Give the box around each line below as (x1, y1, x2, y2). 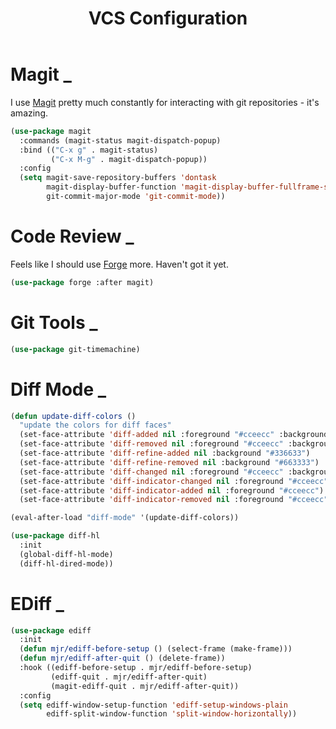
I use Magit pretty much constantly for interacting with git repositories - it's (10, 96, 320, 108)
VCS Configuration (88, 7, 248, 30)
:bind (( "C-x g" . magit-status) (19, 145, 159, 155)
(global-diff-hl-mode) (19, 549, 114, 559)
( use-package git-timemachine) (10, 344, 141, 354)
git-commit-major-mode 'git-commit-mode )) (46, 192, 226, 202)
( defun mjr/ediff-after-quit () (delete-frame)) (19, 653, 226, 664)
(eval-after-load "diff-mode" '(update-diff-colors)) (10, 513, 240, 523)
